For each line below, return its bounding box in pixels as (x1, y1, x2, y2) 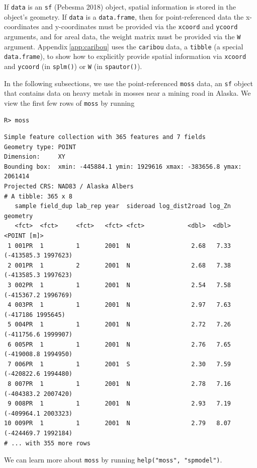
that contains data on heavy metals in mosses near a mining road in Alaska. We (4, 88, 251, 98)
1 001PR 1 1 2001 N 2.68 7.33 (8, 242, 231, 249)
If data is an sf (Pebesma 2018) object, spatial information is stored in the (4, 2, 236, 12)
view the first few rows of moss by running (4, 97, 135, 108)
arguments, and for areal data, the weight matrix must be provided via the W (4, 31, 241, 41)
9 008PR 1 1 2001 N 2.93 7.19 (8, 400, 231, 408)
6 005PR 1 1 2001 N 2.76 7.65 (8, 341, 231, 348)
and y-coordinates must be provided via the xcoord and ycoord (41, 21, 238, 32)
